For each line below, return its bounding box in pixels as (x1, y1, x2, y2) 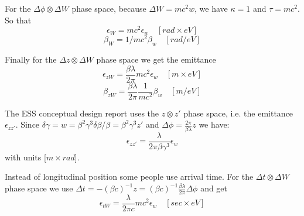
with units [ (5, 150, 46, 163)
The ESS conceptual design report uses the (5, 107, 159, 119)
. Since (15, 118, 40, 131)
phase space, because (71, 2, 146, 14)
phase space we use (5, 182, 73, 194)
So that (5, 13, 32, 26)
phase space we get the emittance (96, 53, 216, 66)
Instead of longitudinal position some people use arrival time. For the (5, 170, 254, 183)
